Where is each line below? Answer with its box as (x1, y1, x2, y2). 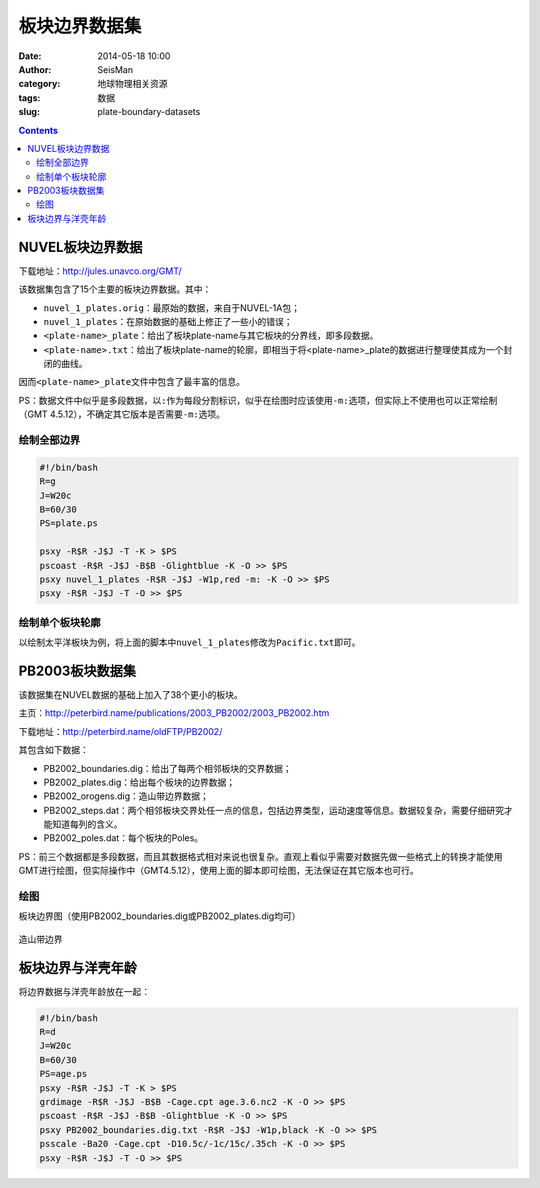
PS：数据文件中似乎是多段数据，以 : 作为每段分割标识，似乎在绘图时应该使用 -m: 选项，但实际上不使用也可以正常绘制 (18, 394, 498, 406)
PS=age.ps (39, 1068, 88, 1080)
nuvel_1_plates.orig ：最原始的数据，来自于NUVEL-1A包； (43, 301, 300, 314)
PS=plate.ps (39, 518, 99, 529)
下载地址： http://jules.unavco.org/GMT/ (18, 265, 182, 277)
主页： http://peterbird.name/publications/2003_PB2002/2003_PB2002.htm (18, 707, 330, 719)
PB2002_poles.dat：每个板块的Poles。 (43, 832, 204, 844)
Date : (18, 50, 42, 62)
